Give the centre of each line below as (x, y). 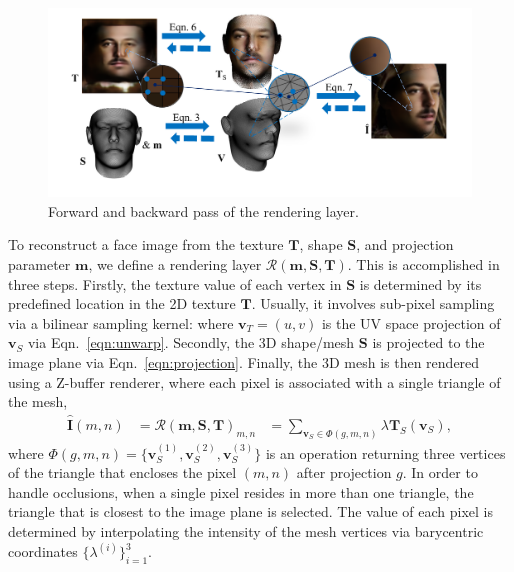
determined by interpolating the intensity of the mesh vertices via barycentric (246, 531)
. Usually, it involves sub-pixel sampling (373, 303)
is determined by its (420, 283)
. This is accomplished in (423, 264)
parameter (39, 264)
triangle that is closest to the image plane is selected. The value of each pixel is (250, 511)
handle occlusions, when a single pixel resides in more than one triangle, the (241, 491)
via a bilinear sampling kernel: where (121, 322)
